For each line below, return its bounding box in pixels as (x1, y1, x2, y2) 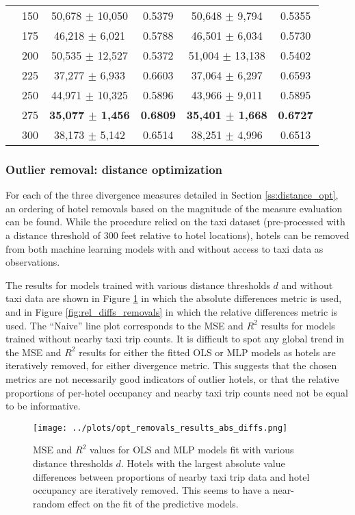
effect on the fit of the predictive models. (68, 496, 239, 510)
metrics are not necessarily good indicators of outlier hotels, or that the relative (5, 371, 339, 386)
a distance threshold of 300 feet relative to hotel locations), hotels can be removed (5, 228, 350, 242)
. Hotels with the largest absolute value (120, 455, 285, 470)
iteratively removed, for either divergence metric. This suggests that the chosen (5, 358, 337, 373)
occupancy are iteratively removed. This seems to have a (33, 483, 270, 497)
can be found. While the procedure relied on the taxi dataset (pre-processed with (5, 214, 345, 229)
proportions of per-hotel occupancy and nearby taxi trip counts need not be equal (5, 385, 348, 399)
